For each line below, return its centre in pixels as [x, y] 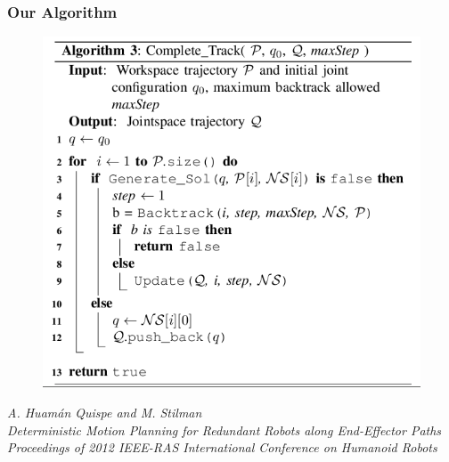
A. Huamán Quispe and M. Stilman [105, 412]
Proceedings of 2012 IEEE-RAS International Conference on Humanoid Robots [222, 447]
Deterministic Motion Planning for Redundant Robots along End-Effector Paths [224, 430]
